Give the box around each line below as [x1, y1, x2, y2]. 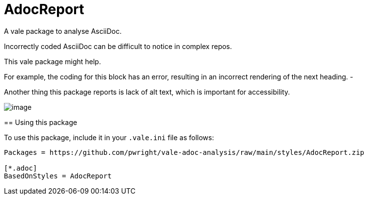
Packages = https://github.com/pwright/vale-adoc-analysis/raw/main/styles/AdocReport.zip [4, 148, 365, 156]
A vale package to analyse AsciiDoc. [4, 26, 122, 35]
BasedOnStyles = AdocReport [4, 172, 112, 180]
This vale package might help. [4, 57, 101, 66]
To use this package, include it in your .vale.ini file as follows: [4, 133, 214, 142]
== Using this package [4, 118, 77, 126]
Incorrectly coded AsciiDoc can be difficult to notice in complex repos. [4, 42, 232, 50]
